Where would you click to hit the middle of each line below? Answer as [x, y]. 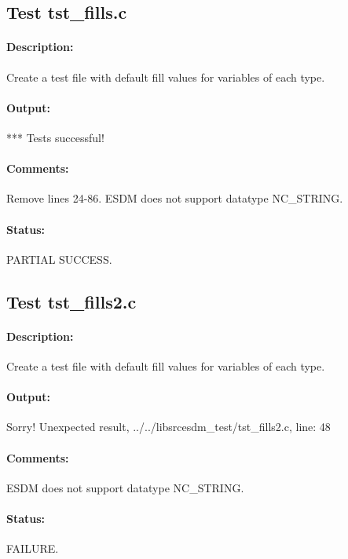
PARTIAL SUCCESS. [59, 259]
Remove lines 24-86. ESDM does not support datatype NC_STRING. [175, 198]
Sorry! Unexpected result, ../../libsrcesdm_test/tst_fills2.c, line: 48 [169, 427]
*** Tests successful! [55, 137]
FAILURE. [33, 548]
